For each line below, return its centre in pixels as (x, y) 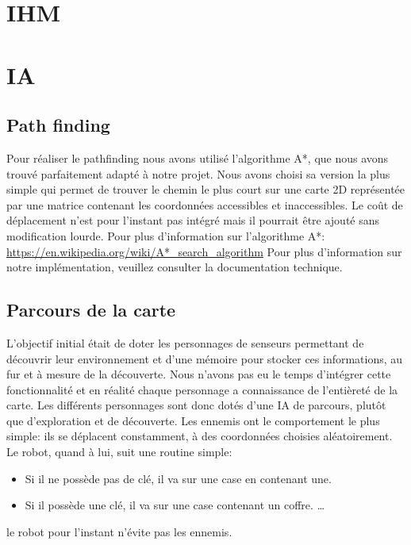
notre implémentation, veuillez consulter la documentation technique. (175, 267)
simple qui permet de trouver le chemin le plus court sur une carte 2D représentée (206, 189)
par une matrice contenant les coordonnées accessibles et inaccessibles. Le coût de (205, 204)
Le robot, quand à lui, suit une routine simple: (119, 452)
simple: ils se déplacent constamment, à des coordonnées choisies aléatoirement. (200, 436)
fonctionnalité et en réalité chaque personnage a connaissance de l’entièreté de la (202, 389)
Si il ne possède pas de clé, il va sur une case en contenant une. (178, 478)
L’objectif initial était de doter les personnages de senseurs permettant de (185, 342)
